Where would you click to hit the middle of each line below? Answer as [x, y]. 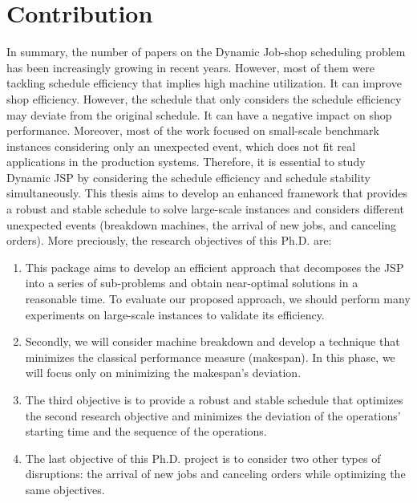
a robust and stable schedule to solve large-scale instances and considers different [205, 209]
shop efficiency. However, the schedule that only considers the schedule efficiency [204, 98]
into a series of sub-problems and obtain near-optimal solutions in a [192, 283]
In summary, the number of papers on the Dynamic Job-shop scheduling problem [206, 52]
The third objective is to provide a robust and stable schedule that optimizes [214, 400]
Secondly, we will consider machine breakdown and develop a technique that [213, 341]
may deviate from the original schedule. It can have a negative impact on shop [199, 114]
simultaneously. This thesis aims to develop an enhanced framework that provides [207, 193]
